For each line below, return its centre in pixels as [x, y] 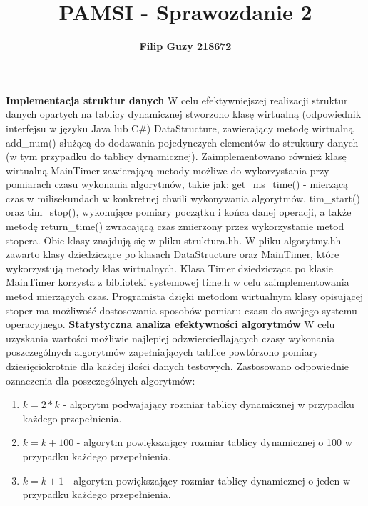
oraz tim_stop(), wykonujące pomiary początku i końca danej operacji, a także [179, 212]
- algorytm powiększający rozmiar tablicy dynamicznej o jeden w [209, 480]
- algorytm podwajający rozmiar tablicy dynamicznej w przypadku [209, 404]
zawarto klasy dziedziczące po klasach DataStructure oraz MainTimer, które [173, 254]
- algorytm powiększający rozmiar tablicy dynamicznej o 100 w [214, 442]
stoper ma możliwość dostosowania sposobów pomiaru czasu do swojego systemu [182, 310]
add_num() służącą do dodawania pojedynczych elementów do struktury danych [182, 142]
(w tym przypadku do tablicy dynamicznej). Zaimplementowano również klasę [176, 156]
